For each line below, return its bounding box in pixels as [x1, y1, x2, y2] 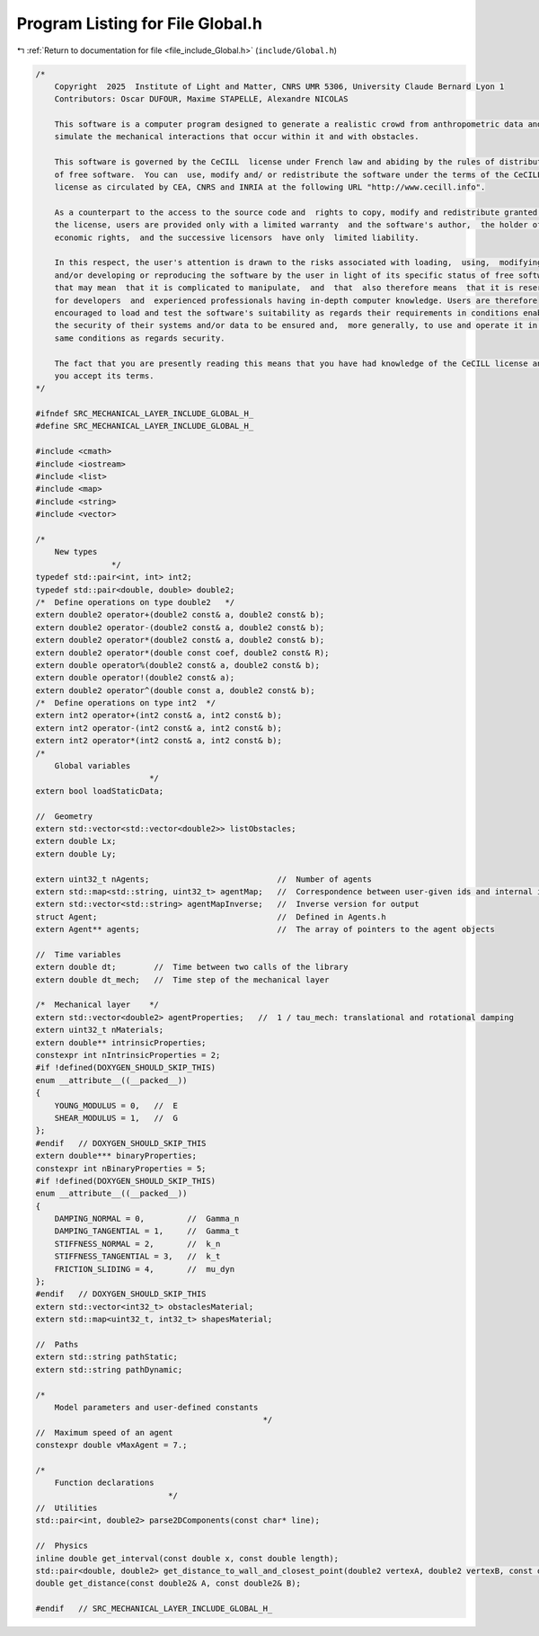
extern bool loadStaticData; [35, 786, 164, 796]
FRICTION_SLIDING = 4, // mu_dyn [54, 1264, 235, 1274]
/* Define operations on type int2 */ [35, 698, 216, 708]
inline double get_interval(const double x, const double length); [35, 1553, 340, 1563]
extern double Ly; [35, 849, 117, 858]
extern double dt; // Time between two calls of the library [35, 962, 349, 973]
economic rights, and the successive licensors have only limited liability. [54, 232, 420, 243]
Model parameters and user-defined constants [54, 1402, 259, 1412]
